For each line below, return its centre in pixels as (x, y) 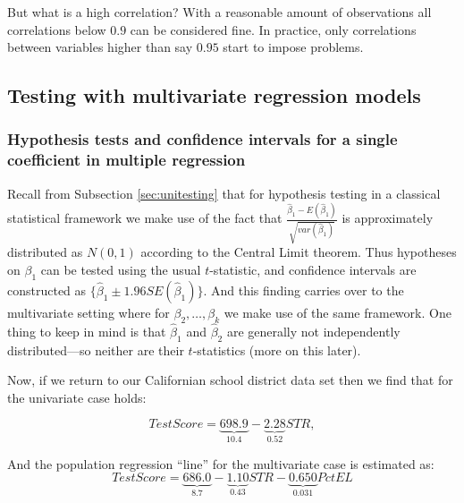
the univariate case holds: (77, 397)
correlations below (57, 29)
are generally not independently (313, 331)
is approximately (388, 218)
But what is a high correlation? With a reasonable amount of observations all (219, 12)
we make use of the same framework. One (337, 312)
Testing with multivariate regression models (214, 95)
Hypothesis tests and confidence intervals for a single (202, 139)
